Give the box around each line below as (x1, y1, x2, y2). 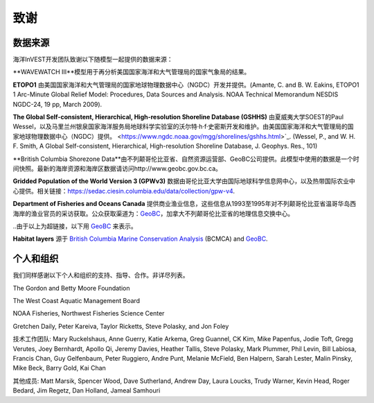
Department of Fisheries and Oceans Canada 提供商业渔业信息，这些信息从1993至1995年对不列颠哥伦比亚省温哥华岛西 (12, 200, 357, 208)
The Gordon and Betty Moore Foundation (12, 284, 130, 292)
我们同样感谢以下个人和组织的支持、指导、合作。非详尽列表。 (12, 271, 189, 280)
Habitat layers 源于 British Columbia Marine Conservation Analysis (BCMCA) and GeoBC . (12, 234, 268, 243)
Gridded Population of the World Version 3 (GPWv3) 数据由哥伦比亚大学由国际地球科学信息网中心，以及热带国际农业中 (12, 177, 356, 185)
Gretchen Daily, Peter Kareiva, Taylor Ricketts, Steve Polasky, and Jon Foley (12, 322, 229, 330)
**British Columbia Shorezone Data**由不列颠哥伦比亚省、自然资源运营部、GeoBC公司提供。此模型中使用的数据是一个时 (12, 155, 359, 163)
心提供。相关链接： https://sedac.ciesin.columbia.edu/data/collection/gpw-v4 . (12, 187, 235, 195)
